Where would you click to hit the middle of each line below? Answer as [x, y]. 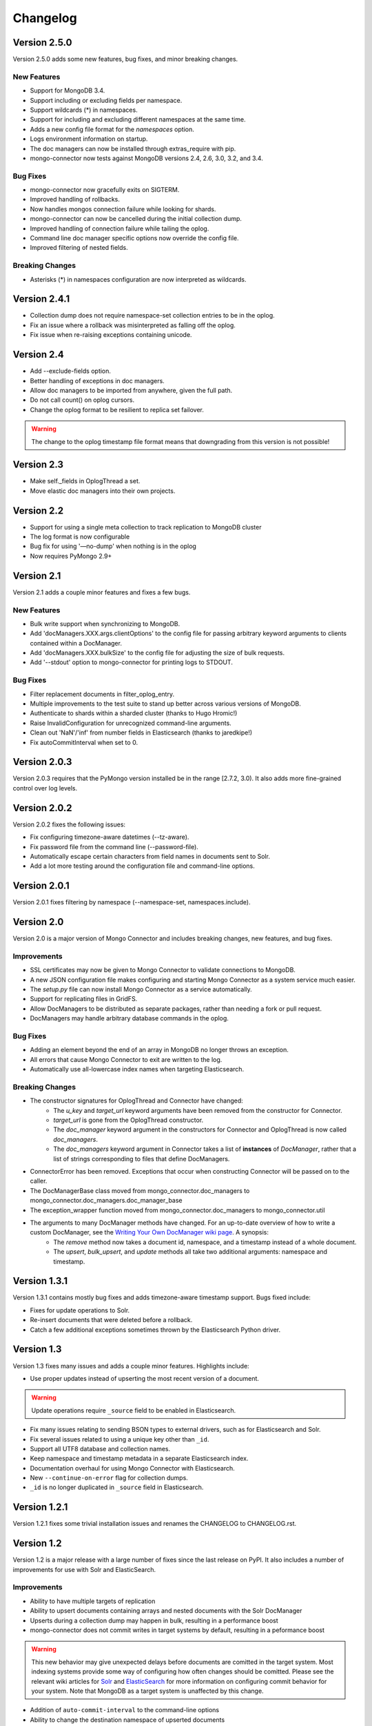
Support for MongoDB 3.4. [68, 90]
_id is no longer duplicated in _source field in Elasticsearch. [117, 1487]
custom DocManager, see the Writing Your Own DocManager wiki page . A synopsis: [149, 1232]
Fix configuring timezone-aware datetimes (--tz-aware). [110, 837]
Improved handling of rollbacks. [75, 200]
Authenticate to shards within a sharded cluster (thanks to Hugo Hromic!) [134, 713]
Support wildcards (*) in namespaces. [84, 110]
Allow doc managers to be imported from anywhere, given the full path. [131, 390]
